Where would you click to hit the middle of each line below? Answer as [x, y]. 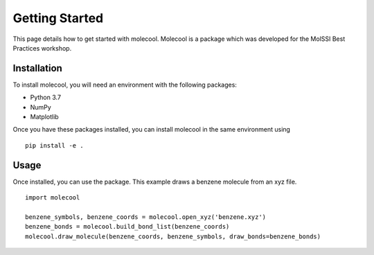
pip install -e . [54, 145]
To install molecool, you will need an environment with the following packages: [125, 85]
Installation [37, 68]
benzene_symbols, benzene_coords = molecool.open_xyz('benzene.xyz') [146, 217]
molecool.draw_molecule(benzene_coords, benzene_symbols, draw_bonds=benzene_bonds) [173, 236]
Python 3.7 [46, 98]
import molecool [53, 198]
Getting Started [58, 18]
